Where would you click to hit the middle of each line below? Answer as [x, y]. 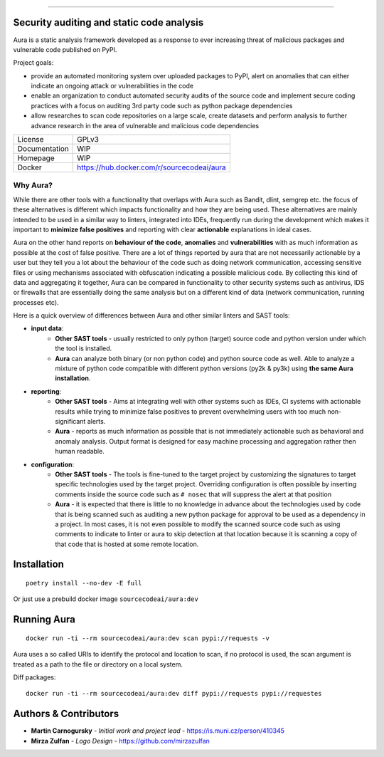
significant [70, 421]
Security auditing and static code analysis [108, 22]
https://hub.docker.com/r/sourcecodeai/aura [152, 167]
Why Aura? [33, 185]
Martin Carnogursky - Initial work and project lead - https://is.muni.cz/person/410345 [158, 731]
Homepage [36, 158]
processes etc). [36, 302]
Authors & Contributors [66, 714]
